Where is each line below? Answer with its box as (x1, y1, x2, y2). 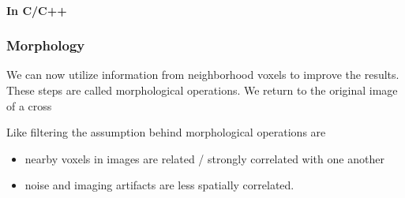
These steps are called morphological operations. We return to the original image (6, 82, 398, 98)
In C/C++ (6, 2, 67, 18)
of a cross (6, 97, 52, 114)
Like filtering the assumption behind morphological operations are (6, 124, 326, 140)
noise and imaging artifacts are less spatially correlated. (24, 177, 294, 193)
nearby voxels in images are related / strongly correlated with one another (24, 150, 384, 166)
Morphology (6, 35, 85, 55)
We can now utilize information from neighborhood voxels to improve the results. (6, 66, 399, 83)
